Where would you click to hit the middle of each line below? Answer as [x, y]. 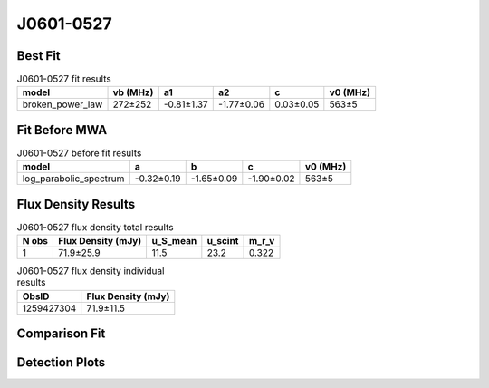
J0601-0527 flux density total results [95, 228]
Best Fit [38, 56]
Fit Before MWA [62, 130]
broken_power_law [62, 104]
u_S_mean [174, 241]
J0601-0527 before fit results [79, 153]
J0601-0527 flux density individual [91, 271]
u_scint [223, 241]
